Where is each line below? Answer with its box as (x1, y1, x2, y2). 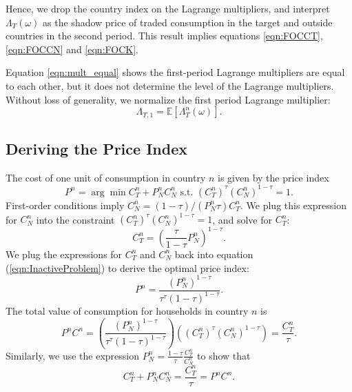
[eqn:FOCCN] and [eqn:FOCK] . (6, 41, 138, 56)
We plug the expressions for (6, 246, 123, 261)
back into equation (174, 246, 253, 261)
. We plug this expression (240, 197, 346, 212)
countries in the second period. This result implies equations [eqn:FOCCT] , (6, 28, 323, 43)
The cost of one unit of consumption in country (6, 170, 206, 184)
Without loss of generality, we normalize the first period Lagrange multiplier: (6, 92, 331, 106)
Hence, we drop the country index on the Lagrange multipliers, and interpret (6, 1, 330, 15)
